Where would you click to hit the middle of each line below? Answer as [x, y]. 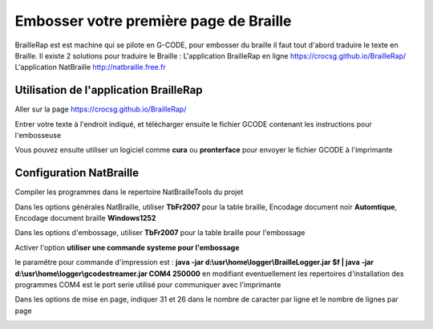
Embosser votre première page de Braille [153, 21]
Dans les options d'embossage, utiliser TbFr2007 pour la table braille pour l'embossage [160, 233]
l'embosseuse [38, 136]
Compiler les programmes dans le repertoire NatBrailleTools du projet [129, 192]
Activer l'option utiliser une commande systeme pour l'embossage [127, 247]
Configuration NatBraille [77, 173]
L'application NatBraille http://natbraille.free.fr [90, 67]
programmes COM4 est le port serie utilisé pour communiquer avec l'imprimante [148, 285]
